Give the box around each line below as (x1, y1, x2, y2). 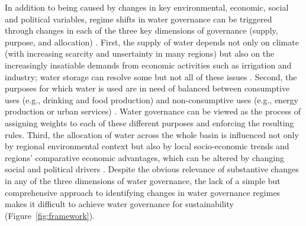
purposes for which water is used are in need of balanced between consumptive (5, 82, 290, 94)
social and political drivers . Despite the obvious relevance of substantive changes (5, 163, 299, 175)
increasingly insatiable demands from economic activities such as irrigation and (5, 58, 292, 71)
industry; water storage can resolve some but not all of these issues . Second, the (5, 70, 297, 83)
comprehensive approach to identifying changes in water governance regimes (5, 186, 281, 198)
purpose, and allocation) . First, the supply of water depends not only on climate (5, 35, 299, 48)
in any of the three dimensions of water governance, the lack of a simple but (5, 174, 281, 186)
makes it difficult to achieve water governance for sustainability (5, 198, 234, 210)
